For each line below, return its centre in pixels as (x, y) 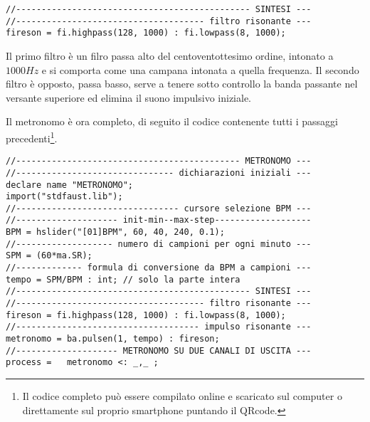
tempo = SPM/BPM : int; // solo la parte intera (123, 279)
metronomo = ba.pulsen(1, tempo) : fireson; (113, 339)
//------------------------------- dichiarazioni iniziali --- (159, 173)
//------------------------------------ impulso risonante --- (159, 327)
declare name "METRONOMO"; (69, 185)
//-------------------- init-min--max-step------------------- (159, 220)
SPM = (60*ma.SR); (49, 256)
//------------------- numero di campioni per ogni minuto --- (159, 244)
